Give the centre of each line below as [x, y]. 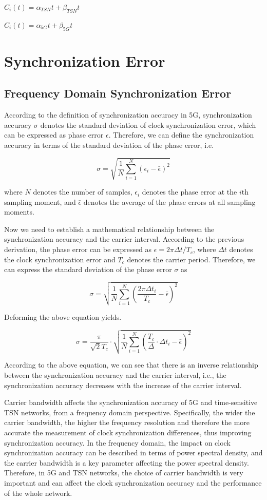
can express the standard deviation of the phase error [88, 269]
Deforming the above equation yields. [63, 317]
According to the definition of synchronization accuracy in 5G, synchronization [128, 115]
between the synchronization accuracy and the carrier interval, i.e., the [115, 375]
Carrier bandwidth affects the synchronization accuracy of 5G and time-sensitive [131, 402]
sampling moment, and [40, 201]
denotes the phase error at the [189, 192]
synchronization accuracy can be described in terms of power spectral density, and [133, 453]
